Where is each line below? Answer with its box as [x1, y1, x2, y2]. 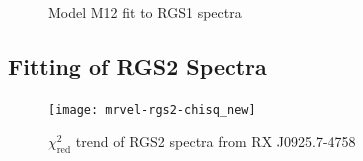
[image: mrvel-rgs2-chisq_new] [48, 102, 256, 117]
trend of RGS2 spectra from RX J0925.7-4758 [75, 131, 356, 152]
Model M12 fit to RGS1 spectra [48, 2, 242, 22]
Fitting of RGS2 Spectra [8, 50, 267, 81]
